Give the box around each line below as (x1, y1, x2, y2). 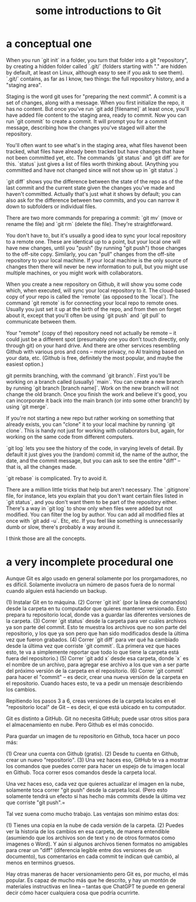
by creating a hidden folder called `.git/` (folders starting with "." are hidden (6, 63, 187, 70)
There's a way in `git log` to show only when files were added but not (6, 505, 173, 512)
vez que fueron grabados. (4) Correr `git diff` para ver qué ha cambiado (6, 636, 179, 643)
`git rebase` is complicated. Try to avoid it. (6, 474, 108, 482)
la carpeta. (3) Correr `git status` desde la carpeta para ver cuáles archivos (6, 617, 187, 624)
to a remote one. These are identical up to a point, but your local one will (6, 238, 181, 245)
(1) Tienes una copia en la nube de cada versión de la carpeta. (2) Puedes (6, 822, 184, 829)
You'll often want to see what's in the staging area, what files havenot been (6, 141, 187, 148)
